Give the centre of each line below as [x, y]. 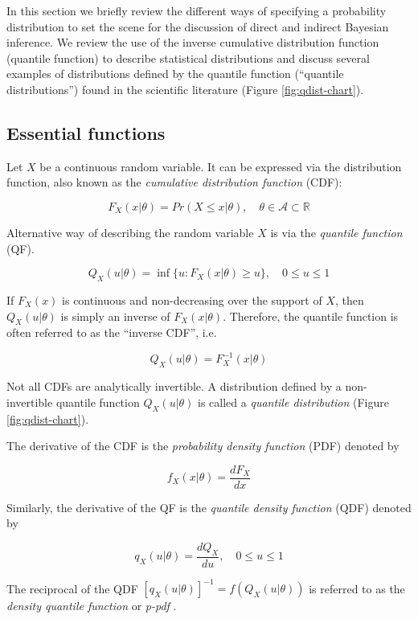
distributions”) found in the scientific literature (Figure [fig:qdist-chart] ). [185, 89]
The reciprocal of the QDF [72, 588]
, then [349, 299]
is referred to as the [357, 588]
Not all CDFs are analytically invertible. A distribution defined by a [174, 386]
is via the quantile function [336, 232]
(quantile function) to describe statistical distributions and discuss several [188, 57]
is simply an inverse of [115, 316]
